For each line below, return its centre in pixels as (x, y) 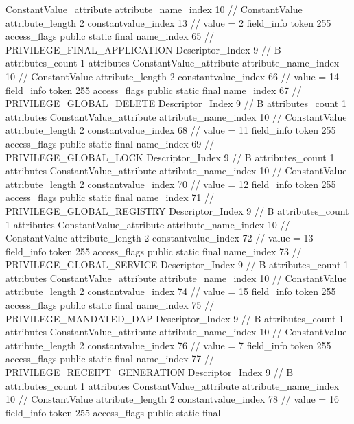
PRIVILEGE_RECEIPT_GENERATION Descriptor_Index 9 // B (150, 372)
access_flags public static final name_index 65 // (110, 36)
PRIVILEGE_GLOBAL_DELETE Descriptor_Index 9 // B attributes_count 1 (176, 103)
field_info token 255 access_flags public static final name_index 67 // (154, 90)
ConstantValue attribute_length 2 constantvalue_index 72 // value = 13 (160, 238)
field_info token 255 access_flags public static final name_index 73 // (154, 251)
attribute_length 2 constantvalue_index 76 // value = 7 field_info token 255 (168, 345)
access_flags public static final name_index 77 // (110, 358)
